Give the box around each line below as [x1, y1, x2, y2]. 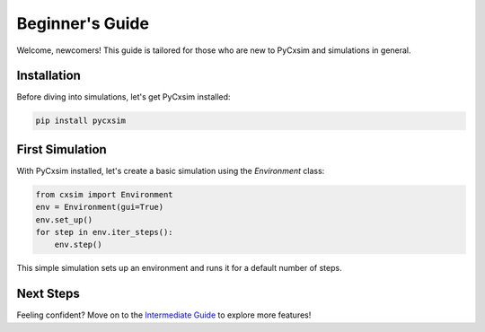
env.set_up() [35, 214, 93, 224]
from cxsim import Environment [35, 189, 174, 199]
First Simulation [16, 142, 107, 157]
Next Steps [16, 286, 80, 301]
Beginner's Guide [16, 13, 150, 33]
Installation [16, 68, 81, 83]
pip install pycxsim [35, 116, 126, 126]
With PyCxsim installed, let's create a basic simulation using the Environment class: [16, 165, 325, 176]
